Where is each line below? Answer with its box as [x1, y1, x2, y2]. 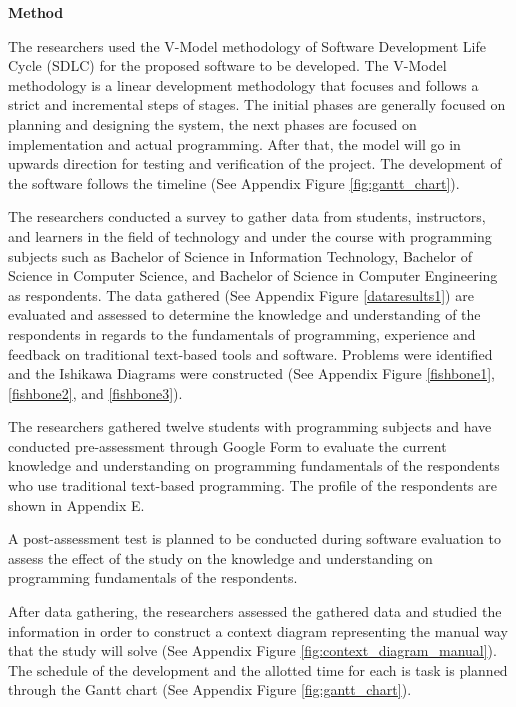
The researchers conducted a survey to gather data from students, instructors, [8, 206, 486, 227]
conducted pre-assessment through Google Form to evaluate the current [8, 435, 447, 456]
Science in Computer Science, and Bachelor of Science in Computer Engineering [8, 265, 498, 286]
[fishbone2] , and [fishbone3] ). [8, 382, 183, 403]
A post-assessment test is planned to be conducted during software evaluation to [8, 528, 501, 549]
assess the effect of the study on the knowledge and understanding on [8, 547, 433, 568]
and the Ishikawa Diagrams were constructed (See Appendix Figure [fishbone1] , [8, 363, 495, 384]
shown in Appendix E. [8, 494, 145, 515]
